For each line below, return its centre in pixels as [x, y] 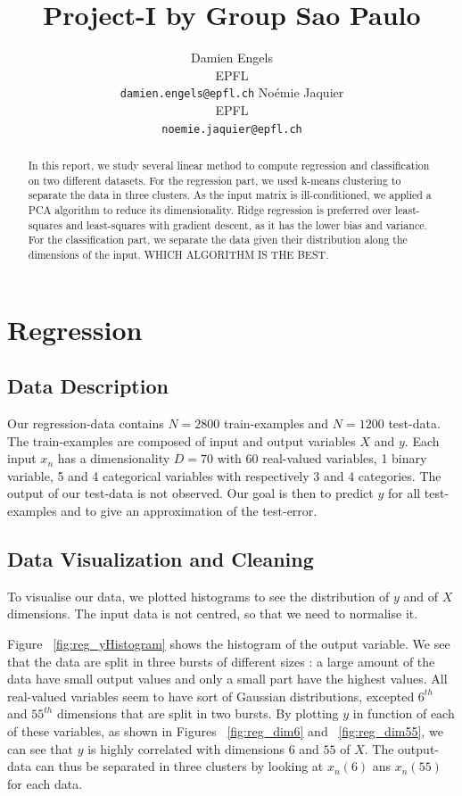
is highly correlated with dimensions [186, 748]
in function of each [404, 713]
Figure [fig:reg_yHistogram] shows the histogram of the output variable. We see [229, 643]
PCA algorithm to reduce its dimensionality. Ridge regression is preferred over [210, 209]
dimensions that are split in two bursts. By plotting [198, 713]
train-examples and [276, 423]
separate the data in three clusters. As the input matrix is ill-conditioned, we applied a [230, 195]
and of [421, 596]
